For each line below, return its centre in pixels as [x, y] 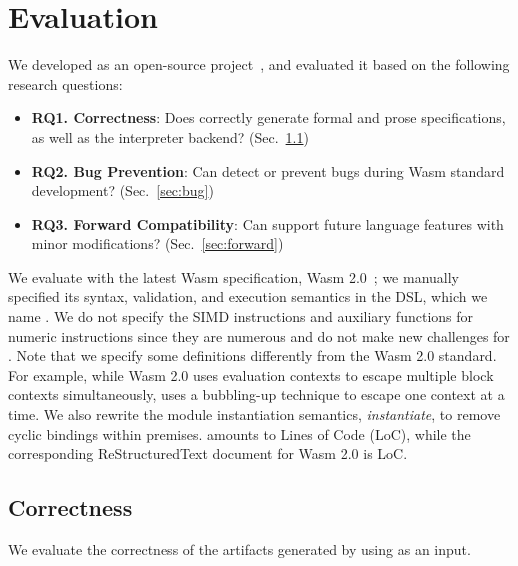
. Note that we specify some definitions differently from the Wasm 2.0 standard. [252, 355]
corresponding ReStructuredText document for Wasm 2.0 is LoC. [208, 453]
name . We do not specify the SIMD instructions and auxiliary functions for [241, 316]
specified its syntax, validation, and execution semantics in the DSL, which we [248, 296]
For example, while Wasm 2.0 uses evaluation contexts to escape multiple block [251, 374]
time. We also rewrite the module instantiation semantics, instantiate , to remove [254, 414]
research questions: [65, 83]
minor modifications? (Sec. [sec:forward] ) [157, 243]
